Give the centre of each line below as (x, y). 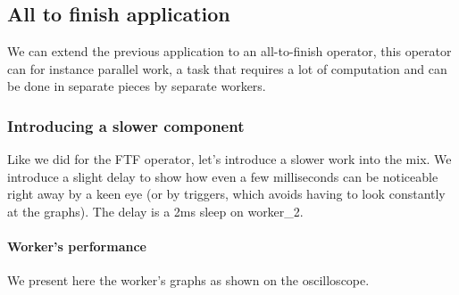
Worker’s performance (77, 246)
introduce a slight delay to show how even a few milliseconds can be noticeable (223, 176)
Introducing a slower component (126, 125)
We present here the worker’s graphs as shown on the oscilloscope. (188, 280)
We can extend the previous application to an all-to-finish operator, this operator (229, 51)
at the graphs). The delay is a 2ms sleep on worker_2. (155, 211)
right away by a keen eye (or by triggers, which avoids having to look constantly (226, 194)
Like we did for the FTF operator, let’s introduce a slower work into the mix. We (229, 159)
